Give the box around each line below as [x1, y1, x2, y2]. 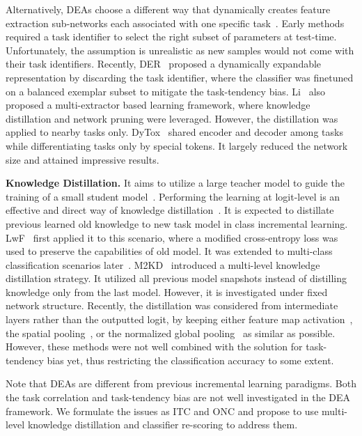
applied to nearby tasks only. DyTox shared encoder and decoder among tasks [6, 125, 343, 139]
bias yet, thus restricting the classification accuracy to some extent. [47, 352, 334, 367]
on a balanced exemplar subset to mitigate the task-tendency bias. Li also [6, 84, 326, 98]
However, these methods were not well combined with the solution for [6, 339, 303, 354]
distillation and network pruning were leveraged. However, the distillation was [6, 111, 338, 125]
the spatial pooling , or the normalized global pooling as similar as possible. [6, 325, 336, 340]
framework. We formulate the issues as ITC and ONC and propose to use [6, 403, 319, 418]
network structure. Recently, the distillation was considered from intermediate [6, 298, 338, 313]
